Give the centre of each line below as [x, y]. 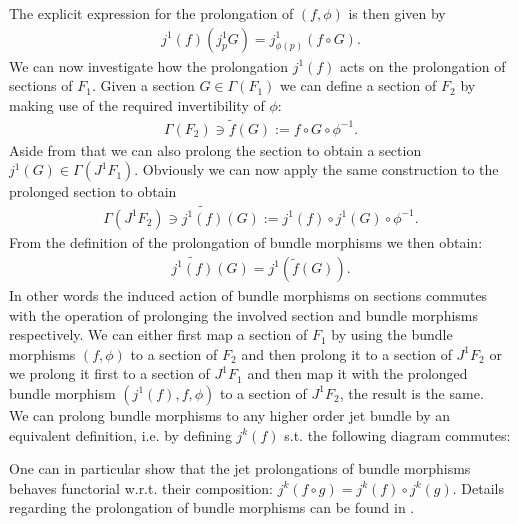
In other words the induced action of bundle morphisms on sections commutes [248, 294]
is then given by [397, 13]
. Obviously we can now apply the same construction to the [316, 169]
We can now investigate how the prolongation [148, 65]
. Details [478, 487]
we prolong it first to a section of [109, 373]
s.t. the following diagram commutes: [397, 434]
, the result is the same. [411, 392]
